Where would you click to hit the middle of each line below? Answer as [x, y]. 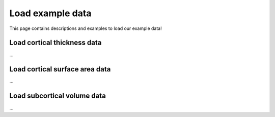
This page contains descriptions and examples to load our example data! [86, 28]
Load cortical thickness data [56, 43]
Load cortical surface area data [60, 69]
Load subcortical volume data [58, 96]
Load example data [50, 13]
